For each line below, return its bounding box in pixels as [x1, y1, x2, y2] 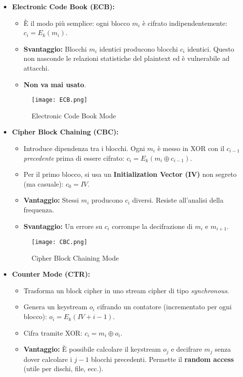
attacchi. [23, 62, 50, 73]
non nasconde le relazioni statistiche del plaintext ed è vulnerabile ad [23, 53, 230, 63]
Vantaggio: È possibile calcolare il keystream [23, 344, 161, 354]
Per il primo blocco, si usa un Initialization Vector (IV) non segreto [23, 169, 237, 179]
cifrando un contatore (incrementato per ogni [97, 302, 232, 312]
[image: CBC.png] [31, 239, 88, 246]
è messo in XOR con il [157, 143, 224, 153]
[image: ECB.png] [31, 96, 88, 104]
